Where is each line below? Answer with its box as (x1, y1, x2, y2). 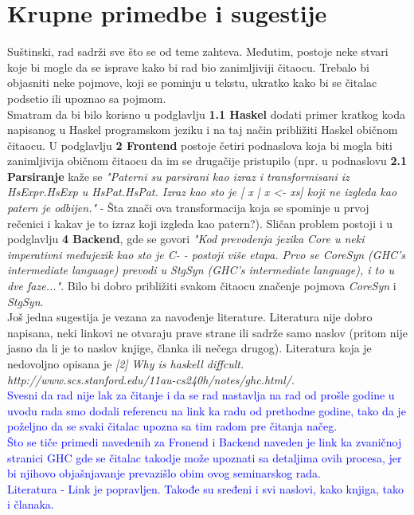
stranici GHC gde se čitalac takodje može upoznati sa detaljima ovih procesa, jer (7, 449, 402, 466)
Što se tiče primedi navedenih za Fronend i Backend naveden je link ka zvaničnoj (7, 433, 402, 450)
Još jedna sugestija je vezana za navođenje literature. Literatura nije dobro (7, 309, 373, 325)
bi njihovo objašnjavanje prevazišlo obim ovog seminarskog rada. (7, 465, 322, 482)
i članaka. (7, 496, 54, 513)
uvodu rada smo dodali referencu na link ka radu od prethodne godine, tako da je (7, 402, 406, 419)
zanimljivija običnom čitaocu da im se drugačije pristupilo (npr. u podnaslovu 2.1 (7, 152, 408, 169)
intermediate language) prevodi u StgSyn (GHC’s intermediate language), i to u (7, 261, 394, 278)
